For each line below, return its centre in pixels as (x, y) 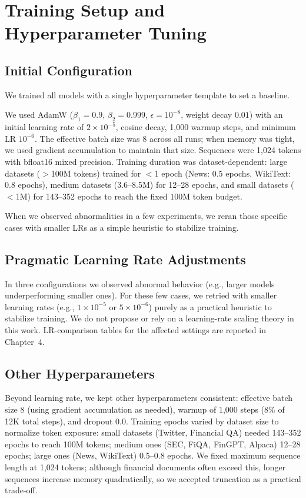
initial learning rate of (44, 127)
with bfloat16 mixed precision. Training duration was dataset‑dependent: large (146, 161)
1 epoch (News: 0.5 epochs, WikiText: (223, 173)
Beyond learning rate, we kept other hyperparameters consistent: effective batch (149, 398)
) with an (266, 114)
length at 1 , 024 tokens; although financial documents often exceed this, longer (145, 467)
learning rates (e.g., (40, 306)
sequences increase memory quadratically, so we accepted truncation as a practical (153, 478)
